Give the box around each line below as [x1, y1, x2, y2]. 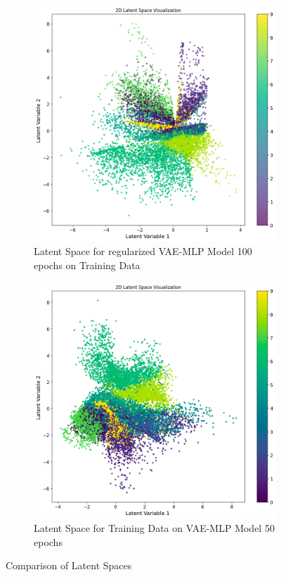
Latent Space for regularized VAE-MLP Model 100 [34, 244, 252, 259]
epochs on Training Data [34, 258, 140, 273]
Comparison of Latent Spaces [6, 558, 132, 573]
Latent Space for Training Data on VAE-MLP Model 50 [34, 521, 275, 535]
